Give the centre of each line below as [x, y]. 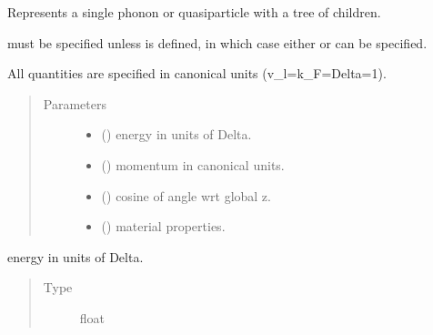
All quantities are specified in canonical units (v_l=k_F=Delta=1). [197, 73]
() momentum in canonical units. [193, 164]
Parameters [75, 103]
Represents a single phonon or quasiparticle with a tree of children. [194, 12]
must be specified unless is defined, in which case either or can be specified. [217, 42]
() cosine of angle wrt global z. [186, 195]
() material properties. [163, 226]
